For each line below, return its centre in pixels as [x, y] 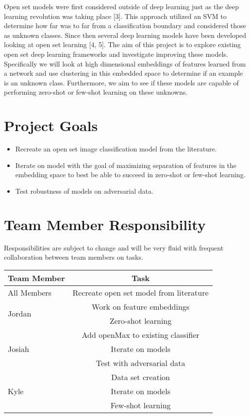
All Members [30, 292]
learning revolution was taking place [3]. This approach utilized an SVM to [115, 16]
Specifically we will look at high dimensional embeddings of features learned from [125, 63]
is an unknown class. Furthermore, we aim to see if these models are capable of [121, 82]
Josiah [18, 349]
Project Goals [51, 125]
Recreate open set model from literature [141, 292]
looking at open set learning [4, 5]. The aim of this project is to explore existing [123, 44]
